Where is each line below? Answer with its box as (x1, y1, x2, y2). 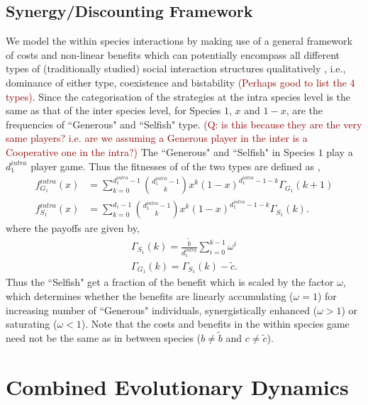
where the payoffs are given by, (6, 221, 140, 235)
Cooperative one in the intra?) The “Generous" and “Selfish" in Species (6, 144, 315, 159)
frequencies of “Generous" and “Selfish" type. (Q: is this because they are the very (6, 116, 362, 131)
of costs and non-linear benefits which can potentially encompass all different (6, 47, 340, 62)
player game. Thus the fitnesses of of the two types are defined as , (30, 158, 320, 173)
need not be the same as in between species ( (6, 331, 201, 345)
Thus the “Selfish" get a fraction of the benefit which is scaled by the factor (6, 274, 334, 289)
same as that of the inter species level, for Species (6, 103, 221, 118)
